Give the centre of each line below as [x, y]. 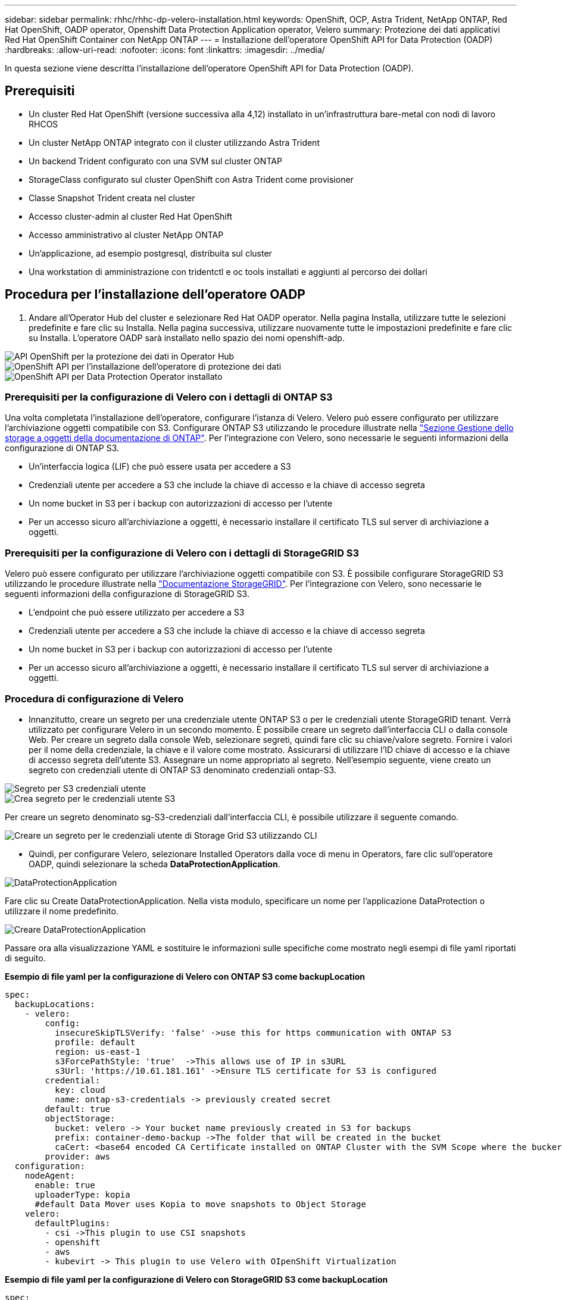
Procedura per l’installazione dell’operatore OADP [155, 295]
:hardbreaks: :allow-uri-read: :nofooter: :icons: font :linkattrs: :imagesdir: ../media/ [165, 50]
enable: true [65, 1185]
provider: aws [78, 1156]
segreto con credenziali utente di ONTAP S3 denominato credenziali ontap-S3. [182, 770]
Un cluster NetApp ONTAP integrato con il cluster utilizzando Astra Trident [174, 142]
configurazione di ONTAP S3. [62, 448]
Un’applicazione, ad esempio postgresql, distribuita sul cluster [150, 253]
